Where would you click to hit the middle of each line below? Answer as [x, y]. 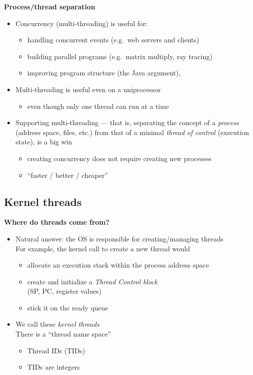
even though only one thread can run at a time [98, 106]
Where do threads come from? [57, 222]
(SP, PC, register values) [64, 291]
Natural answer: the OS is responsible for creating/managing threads [119, 238]
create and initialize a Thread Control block [92, 281]
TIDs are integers [54, 367]
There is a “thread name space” [63, 334]
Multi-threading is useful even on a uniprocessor [88, 89]
